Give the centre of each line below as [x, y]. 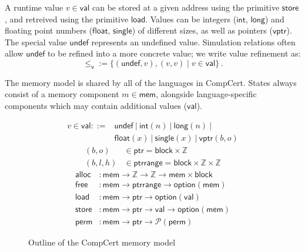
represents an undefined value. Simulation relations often [193, 42]
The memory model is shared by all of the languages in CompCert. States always [151, 82]
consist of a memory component [62, 94]
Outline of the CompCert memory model [102, 242]
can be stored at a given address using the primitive [186, 7]
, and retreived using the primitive [67, 19]
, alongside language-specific [206, 94]
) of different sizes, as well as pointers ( [202, 30]
